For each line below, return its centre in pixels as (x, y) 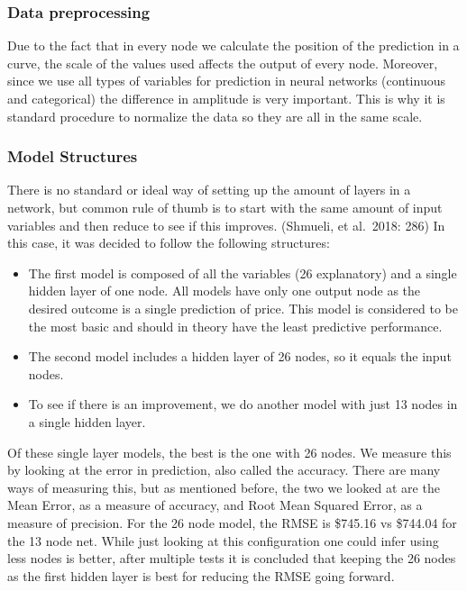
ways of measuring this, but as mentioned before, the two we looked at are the (224, 487)
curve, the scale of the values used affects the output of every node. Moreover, (223, 63)
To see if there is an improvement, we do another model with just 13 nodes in (243, 404)
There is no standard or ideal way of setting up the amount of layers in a (209, 190)
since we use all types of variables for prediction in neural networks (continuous (226, 81)
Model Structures (73, 156)
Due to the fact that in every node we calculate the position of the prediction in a (233, 45)
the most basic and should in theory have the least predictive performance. (235, 326)
